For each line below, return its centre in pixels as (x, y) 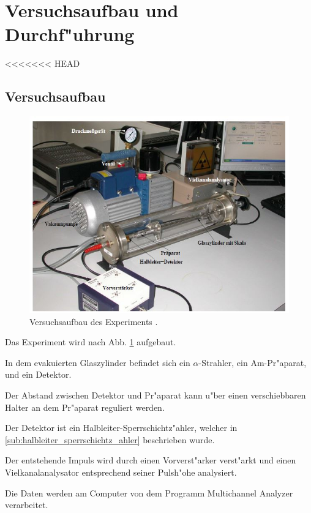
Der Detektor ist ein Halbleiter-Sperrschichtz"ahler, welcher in (121, 428)
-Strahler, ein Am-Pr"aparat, (253, 362)
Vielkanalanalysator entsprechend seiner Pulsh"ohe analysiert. (121, 472)
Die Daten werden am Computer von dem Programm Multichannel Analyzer (149, 492)
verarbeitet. (27, 505)
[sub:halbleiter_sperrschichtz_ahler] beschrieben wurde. (110, 439)
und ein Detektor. (38, 374)
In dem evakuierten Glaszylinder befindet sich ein (98, 362)
